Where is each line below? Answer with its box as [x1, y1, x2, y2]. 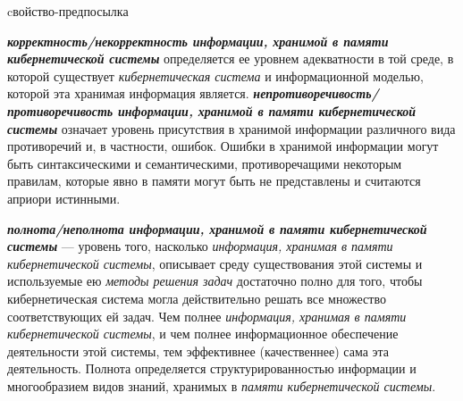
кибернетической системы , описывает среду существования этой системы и [7, 254, 423, 272]
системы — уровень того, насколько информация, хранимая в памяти [7, 237, 393, 255]
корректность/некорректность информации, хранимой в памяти [7, 31, 389, 50]
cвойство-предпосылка [7, 2, 129, 20]
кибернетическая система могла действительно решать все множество [7, 288, 386, 307]
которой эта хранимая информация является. [7, 84, 249, 103]
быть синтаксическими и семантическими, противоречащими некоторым [7, 154, 402, 172]
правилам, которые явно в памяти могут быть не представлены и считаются [7, 171, 421, 190]
